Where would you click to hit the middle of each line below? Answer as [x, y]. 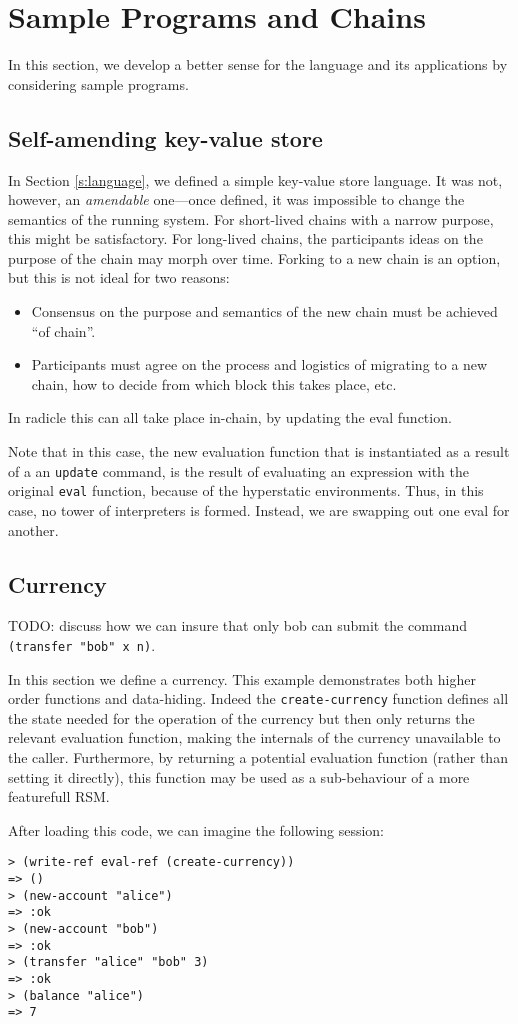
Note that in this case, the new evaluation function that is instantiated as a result [259, 451]
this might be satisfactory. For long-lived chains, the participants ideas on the [245, 238]
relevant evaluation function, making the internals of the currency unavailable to [254, 737]
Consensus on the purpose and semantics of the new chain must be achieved [264, 311]
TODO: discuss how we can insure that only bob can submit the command [238, 625]
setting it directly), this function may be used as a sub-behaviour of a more [239, 776]
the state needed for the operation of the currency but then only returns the [241, 717]
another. [33, 529]
